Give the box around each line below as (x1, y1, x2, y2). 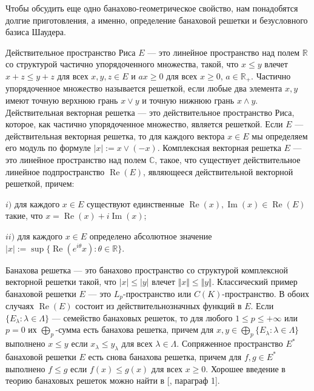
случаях (5, 299, 34, 312)
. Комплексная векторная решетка (157, 141, 281, 154)
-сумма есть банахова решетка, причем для (55, 323, 214, 336)
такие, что (5, 209, 43, 222)
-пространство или (123, 287, 192, 299)
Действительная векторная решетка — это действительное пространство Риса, (5, 105, 295, 118)
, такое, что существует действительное (155, 153, 301, 165)
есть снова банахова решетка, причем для (88, 350, 242, 363)
